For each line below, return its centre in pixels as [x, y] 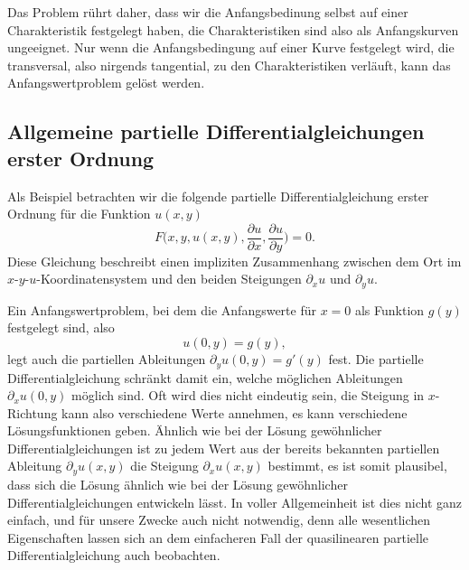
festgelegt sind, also [61, 327]
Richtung [33, 412]
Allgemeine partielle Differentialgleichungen [216, 131]
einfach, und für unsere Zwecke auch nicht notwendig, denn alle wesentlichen [219, 520]
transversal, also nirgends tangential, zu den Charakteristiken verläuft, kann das [229, 65]
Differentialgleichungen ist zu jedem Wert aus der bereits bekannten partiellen [224, 448]
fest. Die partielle [376, 359]
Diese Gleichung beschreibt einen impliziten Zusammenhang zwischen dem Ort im [234, 261]
